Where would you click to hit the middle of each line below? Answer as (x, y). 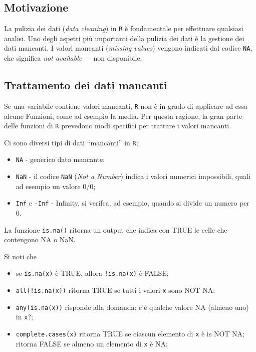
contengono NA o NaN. (40, 239)
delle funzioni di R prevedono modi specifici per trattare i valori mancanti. (118, 126)
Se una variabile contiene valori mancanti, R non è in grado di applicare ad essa (126, 106)
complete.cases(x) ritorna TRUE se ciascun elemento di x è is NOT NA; (130, 334)
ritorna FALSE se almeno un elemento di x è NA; (92, 343)
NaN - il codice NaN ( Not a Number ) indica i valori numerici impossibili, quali (133, 176)
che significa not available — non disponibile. (73, 58)
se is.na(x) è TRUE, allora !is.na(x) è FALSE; (92, 273)
